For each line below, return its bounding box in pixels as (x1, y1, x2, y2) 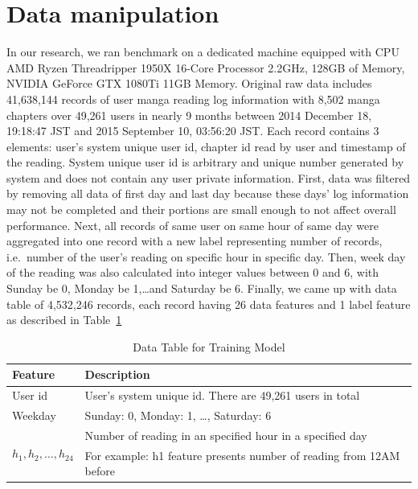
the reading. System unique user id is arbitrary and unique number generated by (6, 154, 404, 171)
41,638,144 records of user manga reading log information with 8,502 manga (6, 90, 380, 107)
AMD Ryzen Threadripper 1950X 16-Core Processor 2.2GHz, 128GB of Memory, (6, 59, 405, 76)
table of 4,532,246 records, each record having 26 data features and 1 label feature (6, 295, 411, 312)
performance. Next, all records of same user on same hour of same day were (6, 216, 379, 233)
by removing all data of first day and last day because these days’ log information (6, 185, 409, 202)
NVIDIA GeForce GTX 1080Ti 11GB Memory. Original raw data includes (6, 75, 372, 92)
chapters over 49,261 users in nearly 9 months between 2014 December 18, (6, 106, 372, 123)
